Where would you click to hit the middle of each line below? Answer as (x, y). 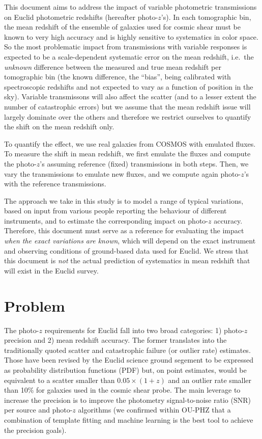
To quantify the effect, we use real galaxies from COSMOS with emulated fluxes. (130, 143)
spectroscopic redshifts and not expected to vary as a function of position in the (129, 86)
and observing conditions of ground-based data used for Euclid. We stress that (126, 250)
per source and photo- (38, 410)
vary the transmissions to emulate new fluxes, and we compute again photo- (123, 173)
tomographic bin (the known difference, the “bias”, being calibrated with (118, 77)
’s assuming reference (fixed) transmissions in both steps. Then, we (144, 163)
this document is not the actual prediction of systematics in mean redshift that (127, 260)
